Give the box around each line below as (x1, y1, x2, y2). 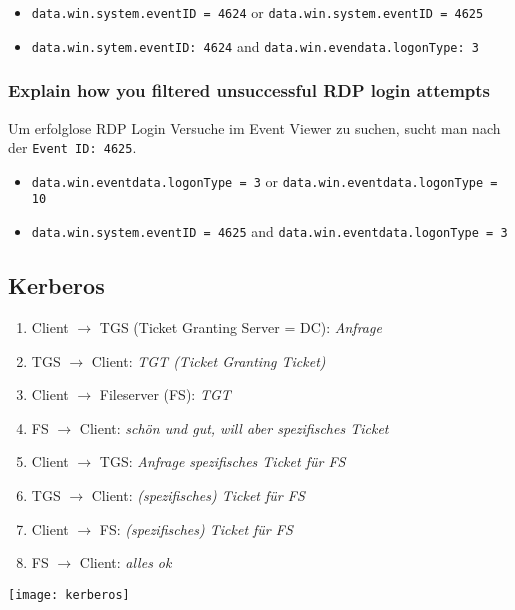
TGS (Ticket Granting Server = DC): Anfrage (99, 316, 382, 337)
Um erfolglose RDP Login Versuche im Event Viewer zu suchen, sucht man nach (8, 117, 501, 138)
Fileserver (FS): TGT (99, 384, 231, 405)
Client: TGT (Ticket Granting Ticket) (91, 350, 326, 371)
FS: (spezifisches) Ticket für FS (99, 518, 293, 539)
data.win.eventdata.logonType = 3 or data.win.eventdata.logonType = (31, 170, 498, 191)
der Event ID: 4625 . (8, 137, 137, 158)
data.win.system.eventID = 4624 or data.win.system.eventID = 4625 (31, 2, 484, 22)
